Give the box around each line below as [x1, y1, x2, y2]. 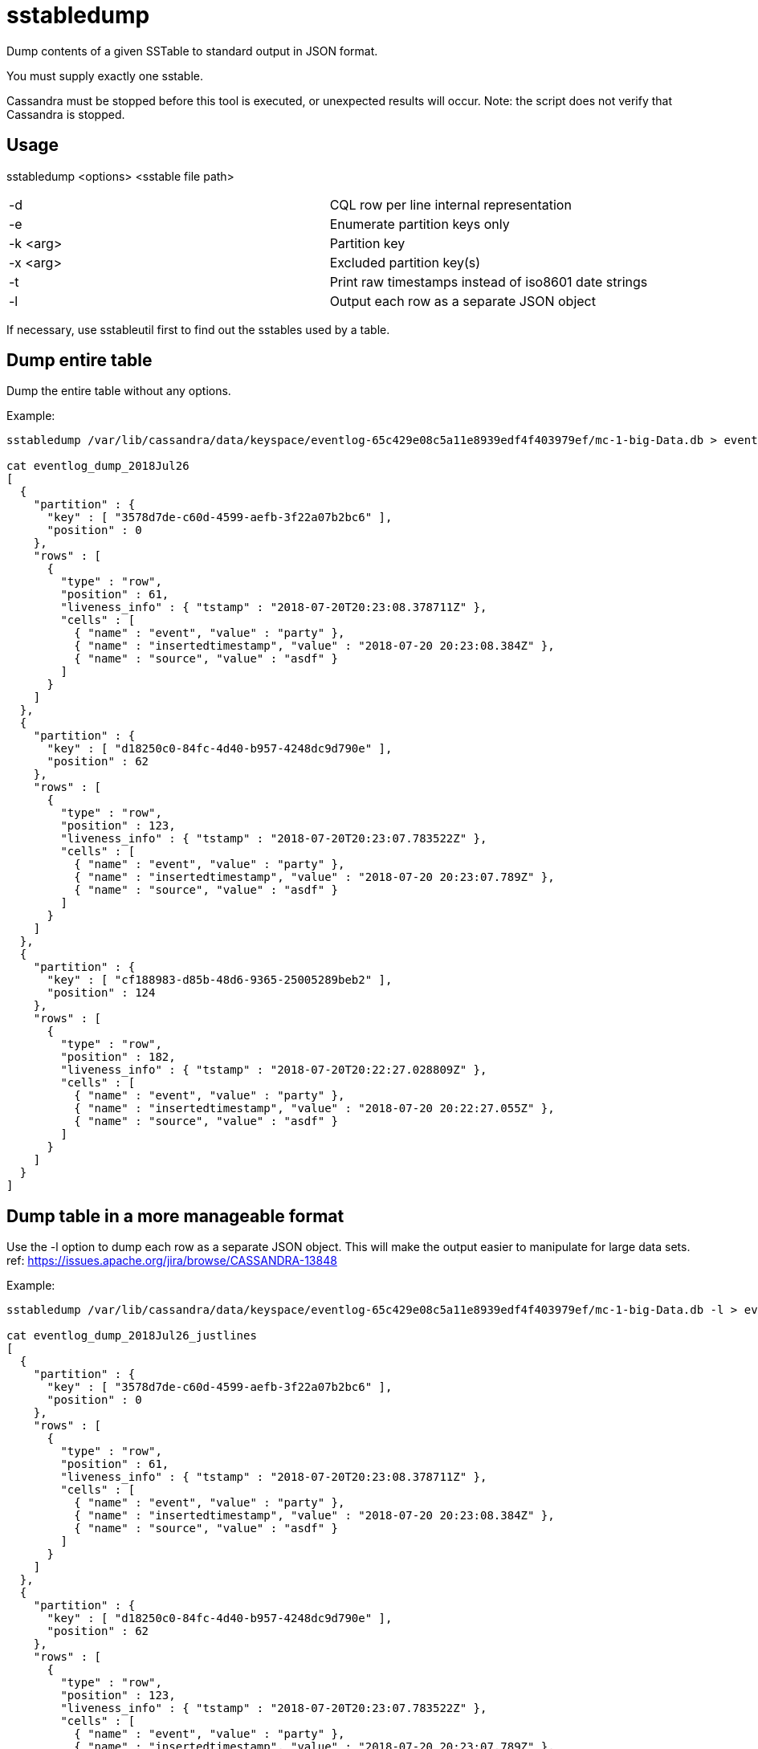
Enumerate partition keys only [329, 215, 510, 232]
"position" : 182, [60, 1050, 176, 1064]
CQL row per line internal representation [329, 196, 572, 213]
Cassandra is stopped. [6, 107, 125, 121]
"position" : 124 [47, 986, 156, 1000]
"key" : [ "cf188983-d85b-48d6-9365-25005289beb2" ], [47, 973, 393, 987]
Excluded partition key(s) [329, 254, 481, 271]
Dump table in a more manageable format [6, 1205, 344, 1226]
